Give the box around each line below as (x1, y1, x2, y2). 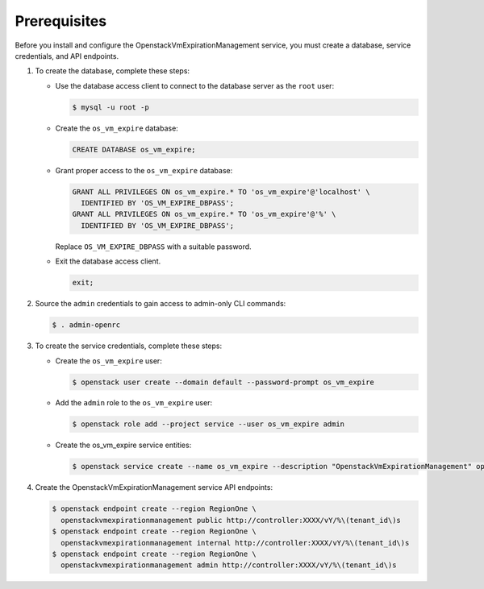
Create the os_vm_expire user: (55, 355, 163, 366)
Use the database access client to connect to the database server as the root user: (55, 81, 335, 90)
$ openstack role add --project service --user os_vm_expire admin (72, 420, 345, 429)
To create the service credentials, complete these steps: (35, 341, 222, 350)
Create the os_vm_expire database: (55, 123, 179, 133)
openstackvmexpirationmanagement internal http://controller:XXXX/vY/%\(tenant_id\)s (60, 538, 410, 547)
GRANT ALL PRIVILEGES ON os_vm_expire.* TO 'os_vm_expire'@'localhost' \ (72, 187, 370, 197)
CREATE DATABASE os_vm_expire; (72, 145, 197, 154)
